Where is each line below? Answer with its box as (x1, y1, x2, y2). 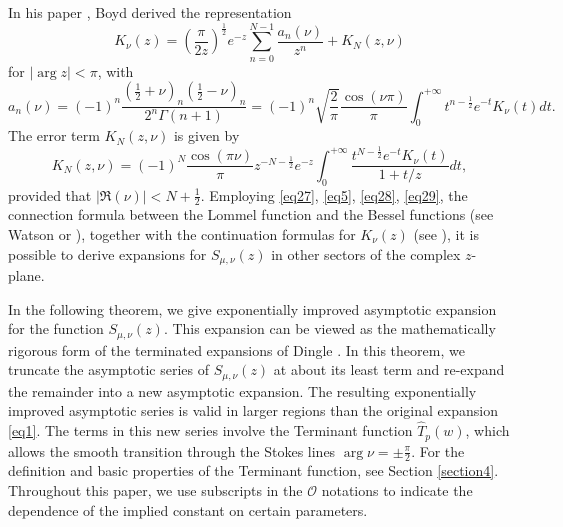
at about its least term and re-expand (273, 359, 505, 380)
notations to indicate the (321, 480, 473, 500)
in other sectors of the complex (271, 243, 461, 264)
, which (465, 420, 510, 441)
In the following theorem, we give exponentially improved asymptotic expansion (8, 298, 497, 319)
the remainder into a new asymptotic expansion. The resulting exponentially (8, 380, 477, 401)
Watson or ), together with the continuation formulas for (8, 223, 356, 244)
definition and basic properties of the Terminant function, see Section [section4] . (8, 460, 499, 481)
